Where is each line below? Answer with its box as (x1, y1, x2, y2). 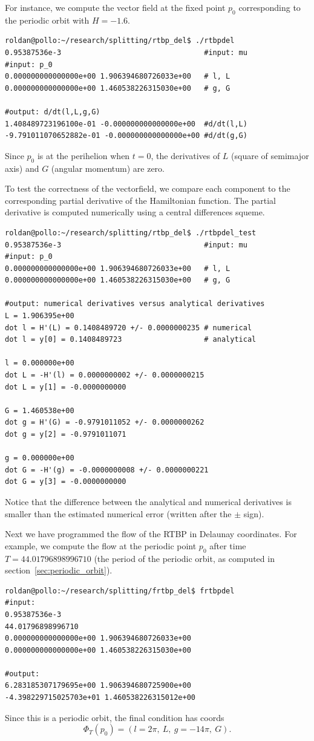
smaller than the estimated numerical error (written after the (5, 507, 232, 520)
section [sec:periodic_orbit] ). (5, 564, 113, 576)
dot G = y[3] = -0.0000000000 (5, 477, 126, 486)
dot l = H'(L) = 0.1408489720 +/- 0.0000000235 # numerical (5, 323, 252, 332)
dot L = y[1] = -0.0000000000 (5, 382, 126, 391)
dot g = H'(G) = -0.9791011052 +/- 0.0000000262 (5, 418, 204, 427)
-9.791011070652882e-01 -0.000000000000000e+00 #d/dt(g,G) (5, 131, 247, 140)
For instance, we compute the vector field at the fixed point (5, 1, 226, 13)
